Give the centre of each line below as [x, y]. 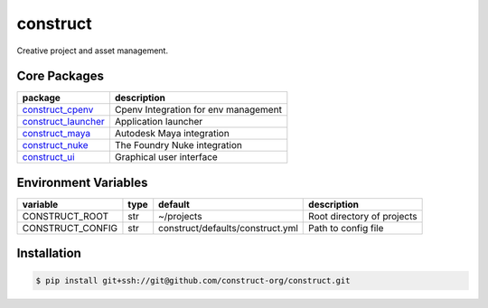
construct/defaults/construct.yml [228, 228]
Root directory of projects [363, 216]
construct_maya [56, 134]
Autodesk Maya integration [172, 134]
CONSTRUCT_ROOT [65, 216]
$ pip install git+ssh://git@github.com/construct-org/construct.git [193, 280]
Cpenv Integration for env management [198, 110]
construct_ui [49, 157]
